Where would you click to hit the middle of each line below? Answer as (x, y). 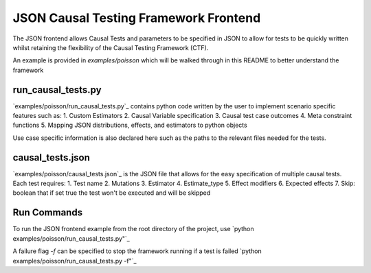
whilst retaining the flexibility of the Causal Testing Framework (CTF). (111, 47)
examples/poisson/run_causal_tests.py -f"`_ (75, 261)
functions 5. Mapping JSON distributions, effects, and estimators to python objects (130, 125)
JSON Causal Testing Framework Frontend (137, 18)
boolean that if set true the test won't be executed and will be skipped (112, 193)
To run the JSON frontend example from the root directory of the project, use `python (133, 229)
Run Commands (47, 213)
